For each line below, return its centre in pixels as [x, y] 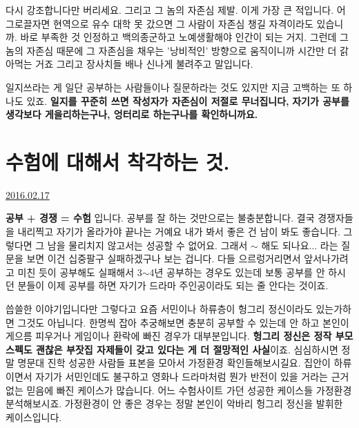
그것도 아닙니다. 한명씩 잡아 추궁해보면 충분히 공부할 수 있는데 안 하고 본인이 [183, 322]
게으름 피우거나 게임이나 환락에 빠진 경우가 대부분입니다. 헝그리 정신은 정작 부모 [179, 336]
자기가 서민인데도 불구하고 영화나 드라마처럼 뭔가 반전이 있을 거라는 [182, 376]
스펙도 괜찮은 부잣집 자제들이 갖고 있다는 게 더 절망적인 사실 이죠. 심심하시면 [172, 349]
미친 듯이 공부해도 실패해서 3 [80, 272]
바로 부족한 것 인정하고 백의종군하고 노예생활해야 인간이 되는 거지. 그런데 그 [184, 37]
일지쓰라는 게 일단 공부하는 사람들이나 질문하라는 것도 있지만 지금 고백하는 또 [173, 87]
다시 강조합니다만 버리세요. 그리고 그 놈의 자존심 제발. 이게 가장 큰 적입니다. [170, 10]
